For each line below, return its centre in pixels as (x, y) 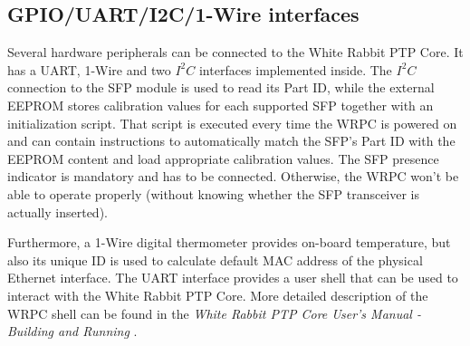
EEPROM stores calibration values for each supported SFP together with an (221, 105)
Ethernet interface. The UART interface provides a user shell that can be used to (233, 278)
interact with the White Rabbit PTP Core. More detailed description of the (218, 295)
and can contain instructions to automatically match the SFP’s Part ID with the (231, 141)
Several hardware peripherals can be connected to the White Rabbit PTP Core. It (235, 52)
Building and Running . (72, 331)
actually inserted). (58, 211)
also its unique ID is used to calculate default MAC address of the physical (215, 259)
